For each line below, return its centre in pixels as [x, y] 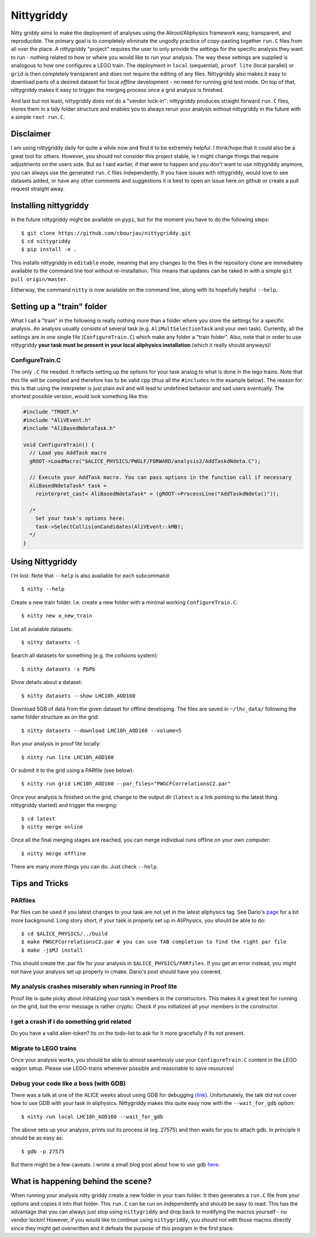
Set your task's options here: [80, 519]
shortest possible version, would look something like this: [80, 396]
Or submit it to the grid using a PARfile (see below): [72, 770]
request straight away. [38, 189]
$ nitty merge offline [54, 853]
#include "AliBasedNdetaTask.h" [70, 428]
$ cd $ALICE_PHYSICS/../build [65, 934]
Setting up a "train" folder [59, 307]
